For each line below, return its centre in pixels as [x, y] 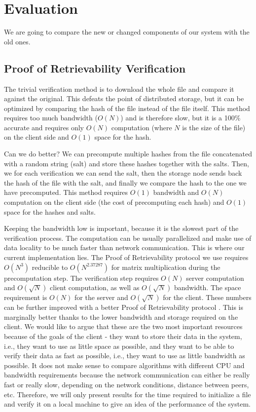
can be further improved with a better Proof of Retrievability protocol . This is [124, 307]
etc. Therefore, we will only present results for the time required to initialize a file [128, 394]
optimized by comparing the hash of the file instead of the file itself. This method [127, 108]
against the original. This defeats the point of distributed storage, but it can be [124, 98]
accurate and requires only [44, 127]
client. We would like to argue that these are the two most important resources [123, 326]
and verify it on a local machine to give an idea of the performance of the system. [127, 404]
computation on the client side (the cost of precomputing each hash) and [114, 202]
